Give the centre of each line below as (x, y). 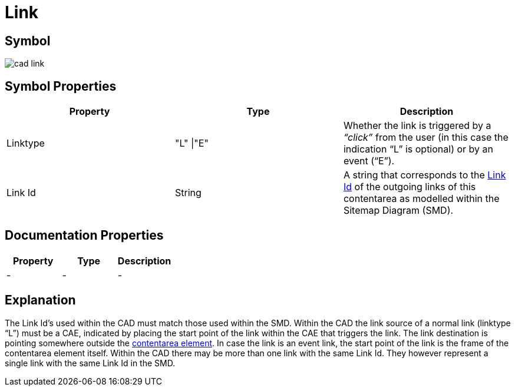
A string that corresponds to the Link (425, 175)
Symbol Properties (61, 86)
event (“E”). (369, 161)
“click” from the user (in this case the (426, 137)
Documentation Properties (84, 236)
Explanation (40, 300)
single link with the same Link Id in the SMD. (90, 363)
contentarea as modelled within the (421, 199)
